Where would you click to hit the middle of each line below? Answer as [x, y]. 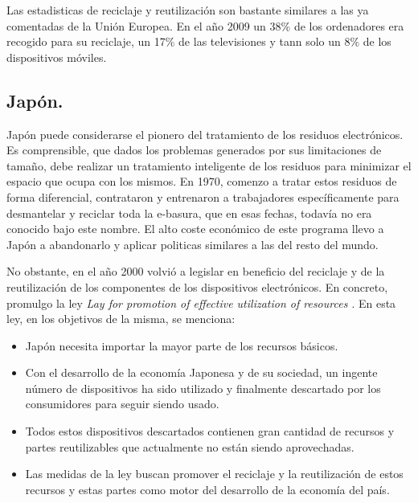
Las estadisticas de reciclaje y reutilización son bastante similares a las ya [188, 10]
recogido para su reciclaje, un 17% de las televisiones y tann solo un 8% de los [199, 41]
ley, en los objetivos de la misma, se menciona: [121, 319]
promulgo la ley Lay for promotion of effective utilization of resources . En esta [201, 303]
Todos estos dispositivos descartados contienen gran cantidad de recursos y [210, 431]
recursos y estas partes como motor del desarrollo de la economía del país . [207, 489]
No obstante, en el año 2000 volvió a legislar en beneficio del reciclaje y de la [196, 271]
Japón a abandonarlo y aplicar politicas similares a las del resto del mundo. [193, 244]
